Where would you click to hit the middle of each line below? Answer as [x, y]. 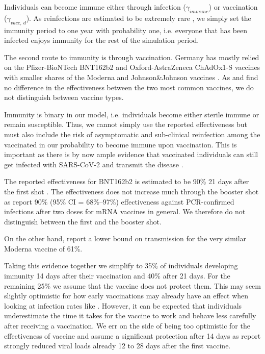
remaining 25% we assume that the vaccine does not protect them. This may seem [132, 285]
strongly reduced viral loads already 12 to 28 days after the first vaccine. [117, 346]
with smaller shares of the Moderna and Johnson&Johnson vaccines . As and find [131, 77]
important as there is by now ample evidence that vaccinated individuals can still [131, 154]
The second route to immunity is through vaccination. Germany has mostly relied [132, 57]
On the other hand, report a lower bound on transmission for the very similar [125, 238]
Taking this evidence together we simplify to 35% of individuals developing [121, 265]
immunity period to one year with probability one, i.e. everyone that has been [126, 30]
